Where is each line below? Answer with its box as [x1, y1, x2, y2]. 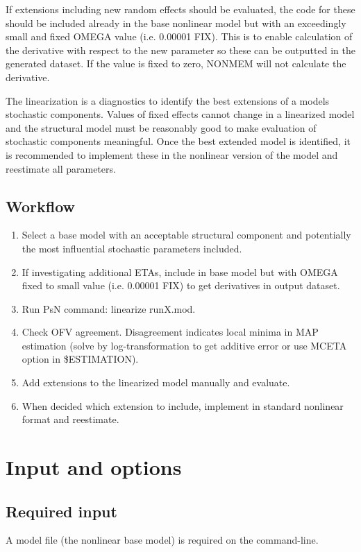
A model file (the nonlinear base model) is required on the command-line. [6, 533, 319, 547]
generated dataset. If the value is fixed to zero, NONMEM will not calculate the [6, 56, 346, 71]
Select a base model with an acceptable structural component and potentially [22, 227, 351, 242]
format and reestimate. [22, 412, 119, 426]
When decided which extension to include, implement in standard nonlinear [22, 398, 344, 413]
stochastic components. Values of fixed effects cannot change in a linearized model [6, 107, 355, 121]
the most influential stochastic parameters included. [22, 241, 242, 255]
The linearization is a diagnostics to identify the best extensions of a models [6, 93, 330, 107]
